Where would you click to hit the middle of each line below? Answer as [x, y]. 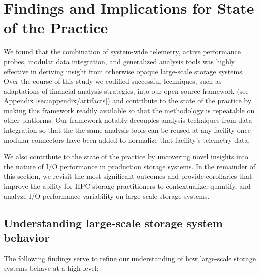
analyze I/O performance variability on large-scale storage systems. [107, 195]
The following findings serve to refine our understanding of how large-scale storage [130, 258]
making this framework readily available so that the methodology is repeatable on [129, 110]
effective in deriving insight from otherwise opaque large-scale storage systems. [124, 71]
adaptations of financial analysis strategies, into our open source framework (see [126, 91]
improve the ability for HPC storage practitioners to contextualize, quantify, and [127, 186]
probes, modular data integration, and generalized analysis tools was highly [120, 61]
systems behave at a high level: [51, 268]
